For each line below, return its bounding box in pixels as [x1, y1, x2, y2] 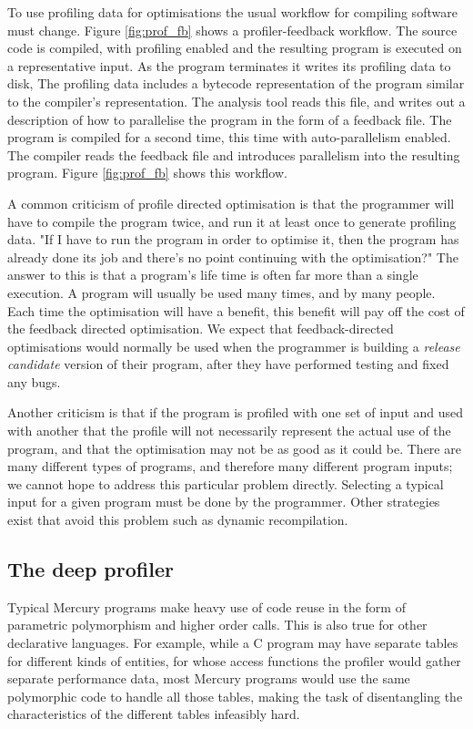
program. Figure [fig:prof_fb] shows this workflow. [7, 163, 287, 182]
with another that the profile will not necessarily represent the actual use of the [7, 421, 451, 440]
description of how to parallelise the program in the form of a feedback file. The [7, 109, 452, 128]
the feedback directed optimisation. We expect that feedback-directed [7, 319, 394, 338]
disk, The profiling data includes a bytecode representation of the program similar [7, 74, 465, 93]
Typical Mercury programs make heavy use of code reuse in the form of [7, 597, 406, 616]
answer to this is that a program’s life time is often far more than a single [7, 265, 418, 284]
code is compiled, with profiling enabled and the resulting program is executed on [7, 38, 462, 57]
